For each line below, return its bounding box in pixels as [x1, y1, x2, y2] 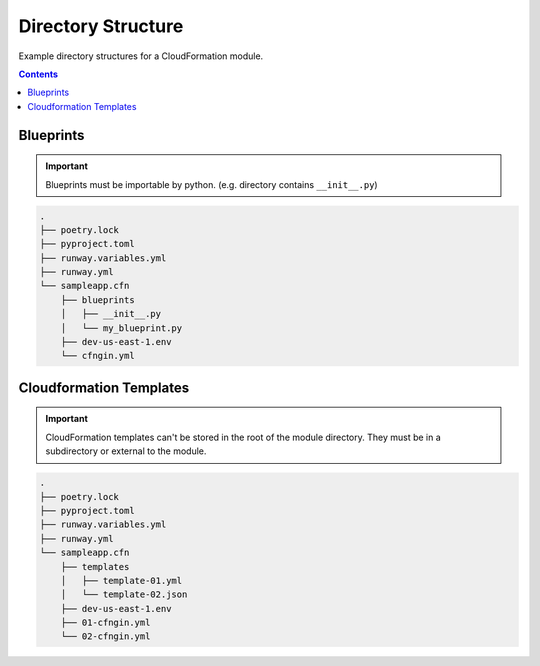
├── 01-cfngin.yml [60, 617, 151, 629]
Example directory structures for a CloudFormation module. [18, 50, 264, 62]
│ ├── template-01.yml [60, 575, 183, 586]
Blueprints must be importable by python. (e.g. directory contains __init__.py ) [45, 178, 379, 190]
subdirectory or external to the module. [45, 445, 207, 457]
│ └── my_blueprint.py [60, 322, 183, 334]
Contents [18, 68, 59, 80]
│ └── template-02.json [60, 589, 188, 600]
